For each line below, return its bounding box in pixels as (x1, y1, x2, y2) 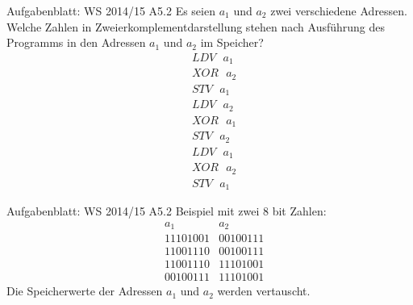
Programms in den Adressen (6, 34, 146, 51)
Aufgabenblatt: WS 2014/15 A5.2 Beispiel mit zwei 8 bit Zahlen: (6, 203, 327, 219)
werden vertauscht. (217, 282, 311, 299)
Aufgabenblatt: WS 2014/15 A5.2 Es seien (6, 2, 215, 19)
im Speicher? (200, 34, 264, 51)
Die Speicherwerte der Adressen (6, 282, 163, 299)
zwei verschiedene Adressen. (270, 2, 408, 19)
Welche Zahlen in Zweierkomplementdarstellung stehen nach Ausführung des (6, 18, 386, 35)
